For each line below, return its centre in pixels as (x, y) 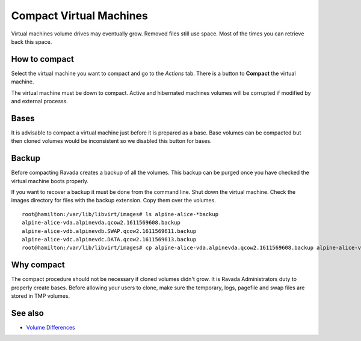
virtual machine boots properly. (50, 181)
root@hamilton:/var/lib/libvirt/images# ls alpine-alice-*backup (120, 214)
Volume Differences (51, 327)
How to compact (43, 59)
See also (28, 313)
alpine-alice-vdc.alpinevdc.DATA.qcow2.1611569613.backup (109, 239)
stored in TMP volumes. (41, 296)
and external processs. (40, 101)
